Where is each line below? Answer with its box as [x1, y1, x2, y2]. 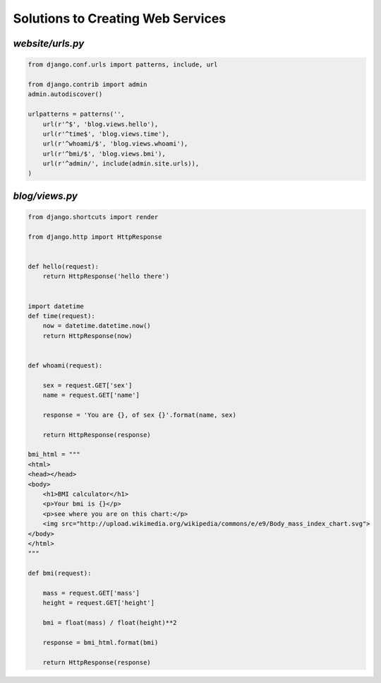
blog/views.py [13, 189, 78, 202]
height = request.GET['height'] [42, 599, 155, 607]
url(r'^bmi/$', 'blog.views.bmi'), [42, 149, 166, 158]
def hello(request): [28, 262, 99, 270]
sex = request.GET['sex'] [42, 381, 133, 389]
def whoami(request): [28, 361, 103, 369]
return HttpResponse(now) [42, 332, 133, 339]
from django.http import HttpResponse [28, 233, 162, 240]
